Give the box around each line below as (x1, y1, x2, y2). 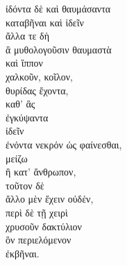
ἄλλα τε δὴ (6, 28, 49, 43)
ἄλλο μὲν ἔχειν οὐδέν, (6, 191, 94, 206)
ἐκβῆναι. (6, 246, 40, 260)
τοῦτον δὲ (6, 178, 44, 192)
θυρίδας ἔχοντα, (6, 83, 69, 97)
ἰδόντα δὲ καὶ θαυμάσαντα (6, 1, 111, 15)
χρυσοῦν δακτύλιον (6, 219, 82, 233)
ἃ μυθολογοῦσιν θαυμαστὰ (6, 42, 112, 56)
